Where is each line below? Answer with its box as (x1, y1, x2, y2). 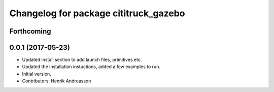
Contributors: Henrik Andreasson (22, 78, 91, 84)
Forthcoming (9, 27, 51, 36)
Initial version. (22, 71, 52, 77)
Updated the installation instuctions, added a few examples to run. (22, 64, 161, 70)
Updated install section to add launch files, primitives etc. (22, 56, 142, 63)
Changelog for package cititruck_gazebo (9, 8, 185, 19)
